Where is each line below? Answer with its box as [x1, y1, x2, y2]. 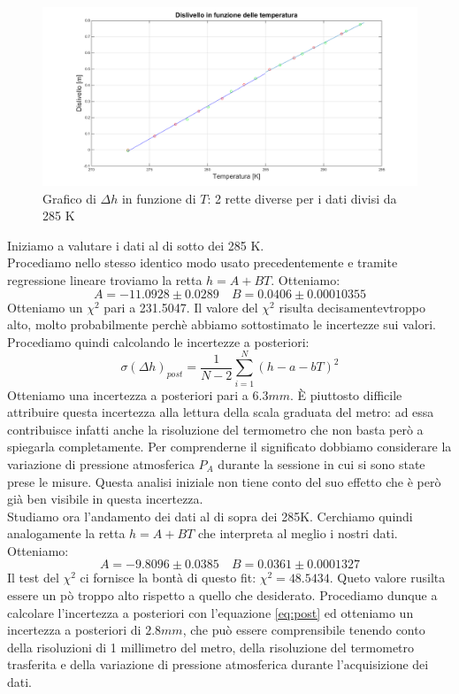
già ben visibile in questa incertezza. [7, 490, 203, 508]
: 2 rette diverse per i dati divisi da [207, 189, 397, 207]
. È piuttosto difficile [290, 385, 402, 404]
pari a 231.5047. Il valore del [103, 297, 258, 316]
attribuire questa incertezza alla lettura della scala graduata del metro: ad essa [7, 403, 434, 421]
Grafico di [42, 189, 96, 207]
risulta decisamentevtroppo [279, 297, 425, 316]
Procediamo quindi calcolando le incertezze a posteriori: [7, 332, 310, 351]
